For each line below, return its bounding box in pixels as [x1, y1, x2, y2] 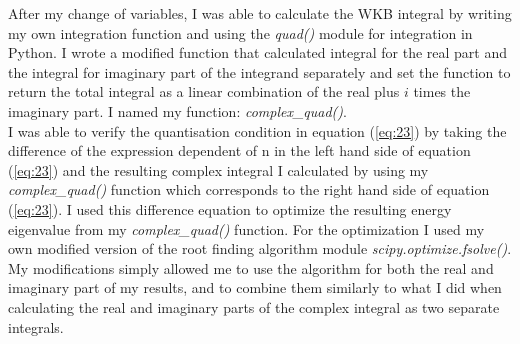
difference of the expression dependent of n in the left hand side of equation [8, 140, 471, 161]
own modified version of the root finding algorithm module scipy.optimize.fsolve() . [8, 238, 512, 259]
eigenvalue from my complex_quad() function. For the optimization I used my [8, 218, 485, 239]
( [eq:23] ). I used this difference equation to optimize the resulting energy [8, 198, 452, 219]
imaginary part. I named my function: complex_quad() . [8, 100, 347, 121]
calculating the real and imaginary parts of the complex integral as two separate [8, 296, 500, 317]
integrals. [8, 316, 64, 337]
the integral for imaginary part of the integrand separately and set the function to [8, 61, 511, 82]
